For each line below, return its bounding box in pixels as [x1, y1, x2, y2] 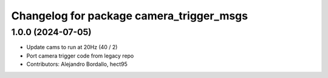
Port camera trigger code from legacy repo [26, 52, 134, 59]
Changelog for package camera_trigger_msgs [11, 9, 248, 22]
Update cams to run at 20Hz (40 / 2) [26, 44, 118, 51]
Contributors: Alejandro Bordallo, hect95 [26, 60, 128, 68]
